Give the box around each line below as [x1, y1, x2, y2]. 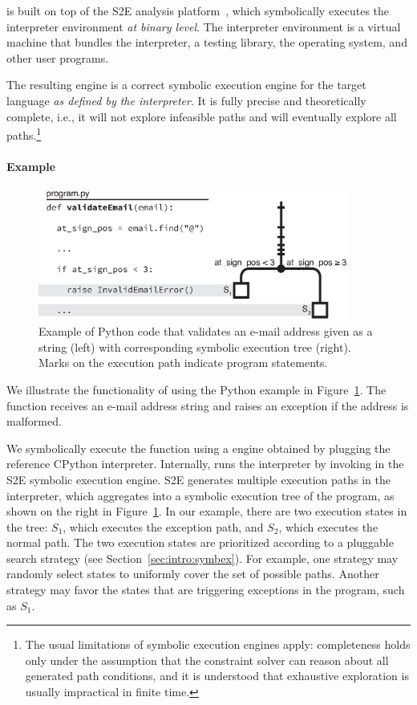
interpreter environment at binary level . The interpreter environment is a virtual [6, 18, 401, 35]
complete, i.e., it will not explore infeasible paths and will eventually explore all [6, 108, 397, 124]
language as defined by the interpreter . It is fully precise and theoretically [6, 92, 366, 108]
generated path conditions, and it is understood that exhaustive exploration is [25, 667, 409, 684]
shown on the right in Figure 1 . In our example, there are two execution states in [6, 503, 407, 520]
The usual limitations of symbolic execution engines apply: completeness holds [25, 636, 411, 653]
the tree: [6, 518, 48, 535]
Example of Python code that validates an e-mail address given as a [38, 323, 373, 340]
